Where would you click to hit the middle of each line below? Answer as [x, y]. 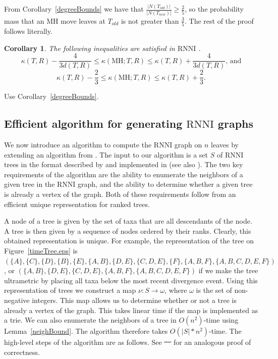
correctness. [22, 352]
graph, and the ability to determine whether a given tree [165, 184]
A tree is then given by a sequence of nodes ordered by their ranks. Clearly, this [128, 230]
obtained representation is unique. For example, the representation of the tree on [129, 241]
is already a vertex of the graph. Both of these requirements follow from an [120, 194]
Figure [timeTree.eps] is [41, 250]
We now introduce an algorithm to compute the [78, 145]
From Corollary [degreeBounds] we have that [74, 9]
